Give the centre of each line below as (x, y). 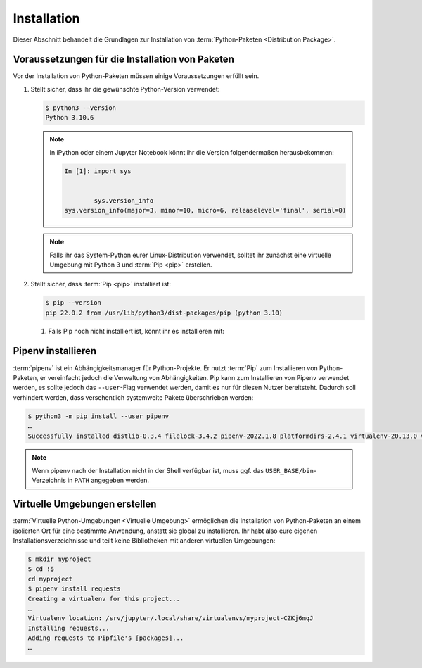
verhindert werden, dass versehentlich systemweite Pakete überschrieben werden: (133, 397)
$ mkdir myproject (59, 559)
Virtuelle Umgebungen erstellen (85, 504)
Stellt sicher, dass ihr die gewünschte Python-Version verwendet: (125, 89)
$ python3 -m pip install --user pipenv (98, 416)
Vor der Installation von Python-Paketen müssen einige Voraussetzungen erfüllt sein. (136, 76)
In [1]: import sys (98, 171)
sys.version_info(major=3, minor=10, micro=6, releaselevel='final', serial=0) (205, 210)
